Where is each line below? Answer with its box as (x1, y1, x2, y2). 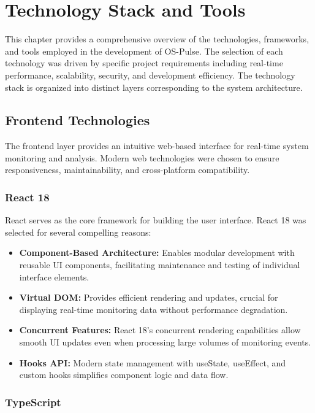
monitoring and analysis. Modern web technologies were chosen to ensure (5, 151, 279, 164)
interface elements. (19, 270, 89, 283)
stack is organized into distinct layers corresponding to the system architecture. (5, 80, 303, 93)
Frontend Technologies (5, 110, 150, 129)
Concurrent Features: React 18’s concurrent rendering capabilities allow (19, 323, 301, 336)
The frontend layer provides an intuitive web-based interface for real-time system (5, 139, 309, 152)
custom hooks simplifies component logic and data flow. (19, 368, 229, 381)
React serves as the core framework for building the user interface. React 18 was (5, 214, 306, 226)
